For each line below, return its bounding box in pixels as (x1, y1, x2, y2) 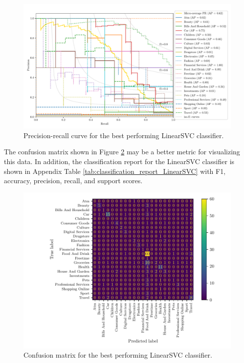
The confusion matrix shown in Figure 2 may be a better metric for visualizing (4, 146, 240, 157)
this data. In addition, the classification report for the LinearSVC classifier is (4, 156, 235, 167)
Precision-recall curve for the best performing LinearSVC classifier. (23, 130, 224, 140)
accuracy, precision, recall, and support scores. (4, 175, 143, 186)
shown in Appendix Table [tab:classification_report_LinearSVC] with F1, (4, 166, 226, 176)
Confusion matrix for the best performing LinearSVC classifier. (23, 350, 212, 360)
